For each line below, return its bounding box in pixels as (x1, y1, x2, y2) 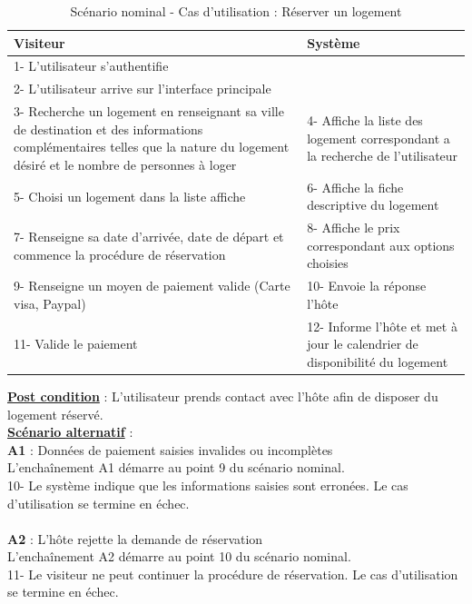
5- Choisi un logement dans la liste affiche (14, 186, 246, 205)
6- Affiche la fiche (307, 177, 404, 196)
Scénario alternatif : (7, 422, 133, 441)
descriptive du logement (307, 195, 439, 214)
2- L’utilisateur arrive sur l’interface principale (14, 79, 271, 98)
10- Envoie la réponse (307, 276, 427, 295)
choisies (307, 253, 349, 272)
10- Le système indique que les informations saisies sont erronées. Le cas (7, 475, 408, 494)
